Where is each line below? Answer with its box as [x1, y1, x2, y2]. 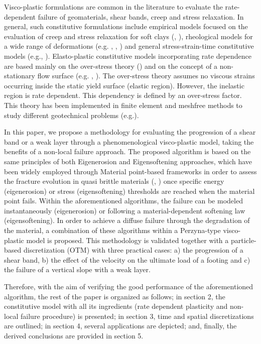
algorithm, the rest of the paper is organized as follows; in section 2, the [4, 291, 225, 301]
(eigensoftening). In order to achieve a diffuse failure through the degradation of [4, 215, 250, 225]
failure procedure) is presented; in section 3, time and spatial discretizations [21, 310, 254, 321]
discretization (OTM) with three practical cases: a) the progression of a [23, 245, 243, 255]
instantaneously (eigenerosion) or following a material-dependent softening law [4, 205, 245, 215]
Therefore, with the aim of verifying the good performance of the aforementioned [4, 281, 253, 292]
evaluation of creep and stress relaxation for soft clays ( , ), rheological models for [4, 31, 253, 41]
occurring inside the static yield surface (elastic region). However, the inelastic [4, 80, 244, 90]
